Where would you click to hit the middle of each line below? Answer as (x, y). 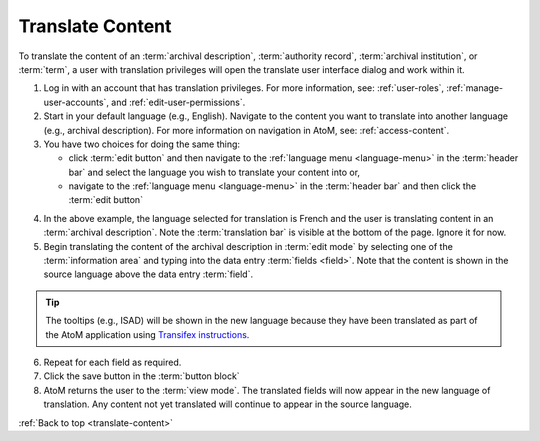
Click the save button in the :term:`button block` (141, 376)
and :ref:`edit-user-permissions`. (178, 102)
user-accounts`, (76, 102)
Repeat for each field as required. (112, 362)
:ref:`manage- (475, 88)
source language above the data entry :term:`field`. (148, 274)
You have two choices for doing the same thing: (141, 144)
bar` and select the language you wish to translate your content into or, (214, 172)
